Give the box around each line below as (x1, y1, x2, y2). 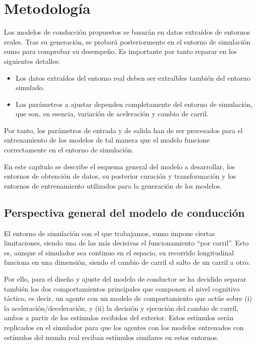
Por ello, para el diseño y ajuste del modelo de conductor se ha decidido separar (4, 274, 247, 284)
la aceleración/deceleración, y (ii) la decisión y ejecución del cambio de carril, (4, 302, 239, 313)
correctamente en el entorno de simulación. (4, 145, 134, 155)
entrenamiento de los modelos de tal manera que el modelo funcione (4, 135, 210, 145)
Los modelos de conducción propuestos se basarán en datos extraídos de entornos (4, 27, 250, 37)
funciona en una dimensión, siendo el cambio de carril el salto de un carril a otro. (4, 257, 251, 267)
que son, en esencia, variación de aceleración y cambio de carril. (15, 108, 208, 119)
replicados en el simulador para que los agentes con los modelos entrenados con (4, 322, 244, 332)
